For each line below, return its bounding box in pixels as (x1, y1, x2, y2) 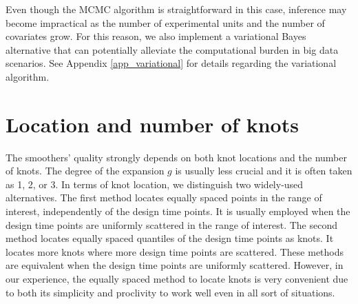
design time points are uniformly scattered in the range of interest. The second (6, 217, 338, 232)
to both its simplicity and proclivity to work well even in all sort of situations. (6, 285, 335, 299)
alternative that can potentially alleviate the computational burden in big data (6, 42, 339, 57)
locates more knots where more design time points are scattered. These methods (6, 244, 344, 259)
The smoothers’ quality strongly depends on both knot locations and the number (6, 150, 347, 164)
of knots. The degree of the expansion (6, 163, 165, 178)
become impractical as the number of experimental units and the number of (6, 15, 325, 30)
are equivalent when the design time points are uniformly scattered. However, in (6, 258, 344, 272)
